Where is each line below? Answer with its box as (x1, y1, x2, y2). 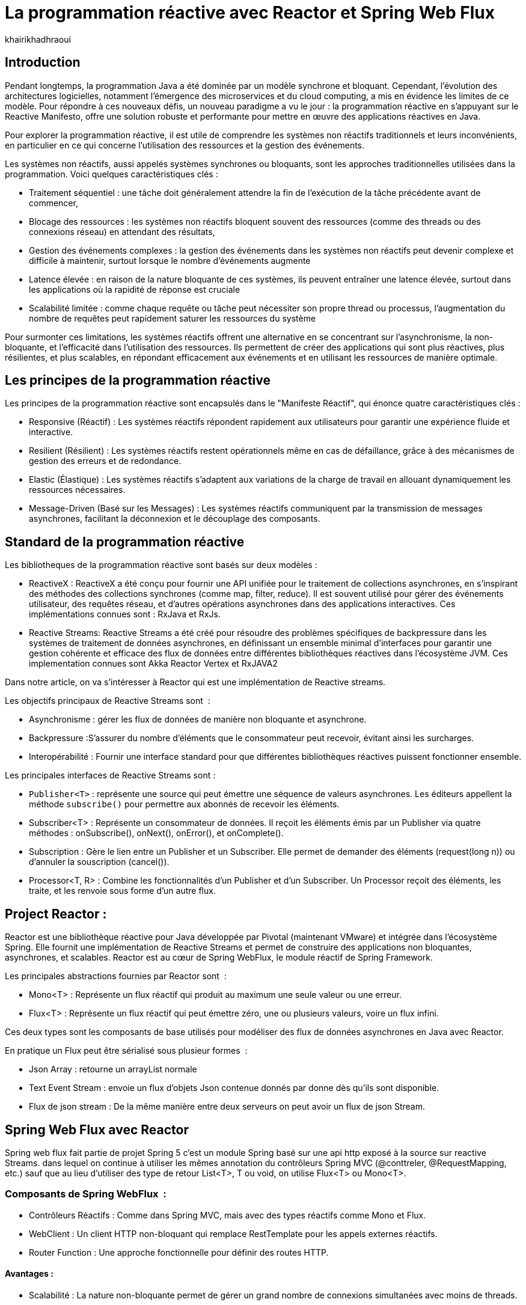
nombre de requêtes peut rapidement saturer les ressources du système (29, 313, 316, 323)
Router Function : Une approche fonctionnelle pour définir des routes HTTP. (29, 1247, 329, 1258)
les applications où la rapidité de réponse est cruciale (29, 284, 240, 295)
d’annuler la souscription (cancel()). (29, 857, 170, 867)
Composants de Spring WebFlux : (5, 1188, 167, 1200)
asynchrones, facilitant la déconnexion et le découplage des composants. (29, 513, 320, 524)
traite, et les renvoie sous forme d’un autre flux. (29, 885, 216, 896)
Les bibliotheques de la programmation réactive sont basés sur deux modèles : (5, 560, 317, 570)
